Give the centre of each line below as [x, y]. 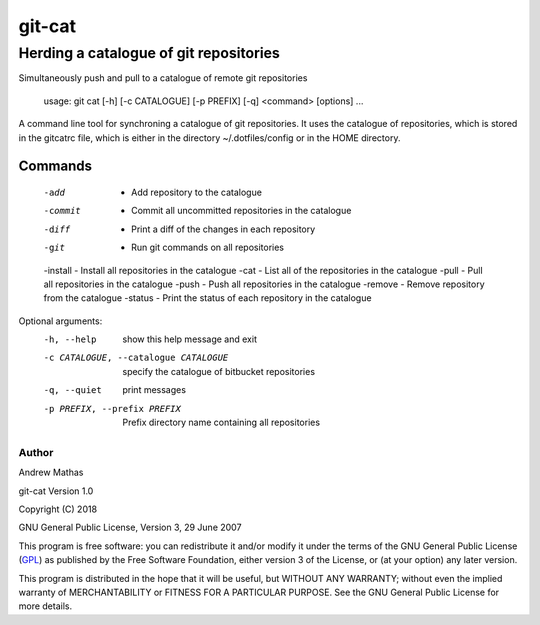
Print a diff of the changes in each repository [223, 229]
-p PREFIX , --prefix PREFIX [112, 408]
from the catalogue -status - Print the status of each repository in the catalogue [207, 298]
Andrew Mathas [51, 472]
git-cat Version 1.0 [56, 491]
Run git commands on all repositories [208, 247]
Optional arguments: [60, 321]
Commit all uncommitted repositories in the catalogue [241, 211]
